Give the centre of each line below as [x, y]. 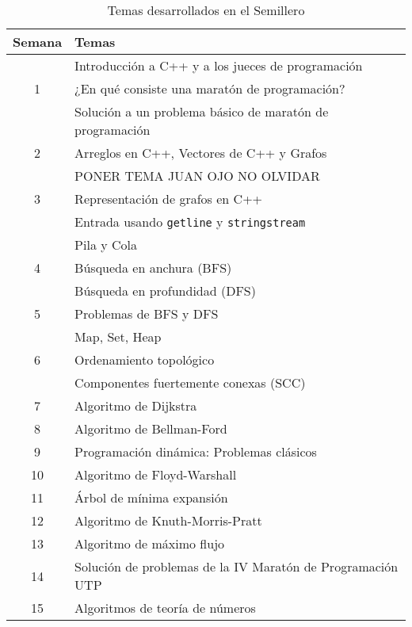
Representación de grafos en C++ [169, 199]
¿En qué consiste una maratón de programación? [210, 88]
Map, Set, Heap [118, 336]
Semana [38, 42]
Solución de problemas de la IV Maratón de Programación [237, 566]
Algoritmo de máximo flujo [150, 543]
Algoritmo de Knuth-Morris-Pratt [168, 520]
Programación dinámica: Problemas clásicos [196, 451]
